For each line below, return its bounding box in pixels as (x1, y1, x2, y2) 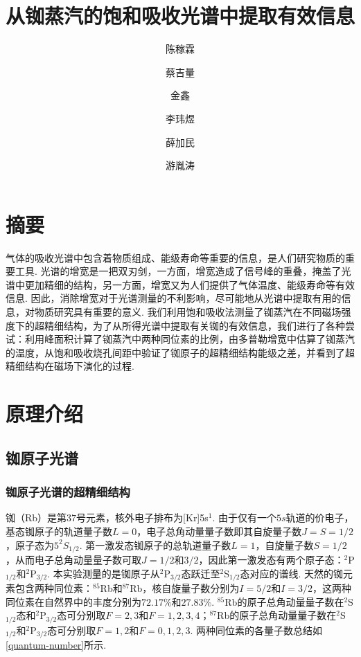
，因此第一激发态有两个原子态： (198, 552, 344, 566)
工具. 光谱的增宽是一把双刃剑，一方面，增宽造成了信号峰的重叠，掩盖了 (15, 264, 342, 278)
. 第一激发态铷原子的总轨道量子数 (79, 537, 231, 552)
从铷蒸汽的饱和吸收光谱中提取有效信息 (6, 1, 355, 30)
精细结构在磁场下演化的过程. (6, 359, 134, 373)
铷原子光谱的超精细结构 (6, 483, 130, 501)
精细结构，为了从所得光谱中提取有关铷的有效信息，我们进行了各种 (44, 318, 345, 332)
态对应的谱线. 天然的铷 (240, 566, 344, 580)
